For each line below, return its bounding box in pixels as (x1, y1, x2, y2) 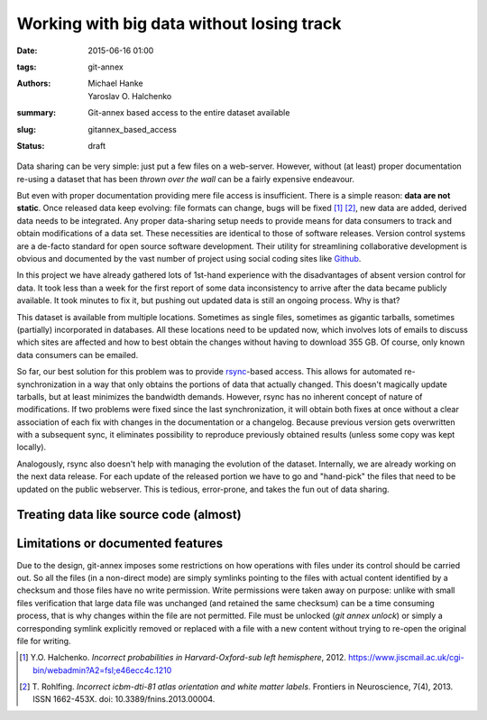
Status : (16, 140, 45, 151)
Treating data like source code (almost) (16, 507, 243, 522)
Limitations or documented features (16, 536, 224, 551)
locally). (16, 442, 47, 453)
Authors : (16, 78, 51, 89)
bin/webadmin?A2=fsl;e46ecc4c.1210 (32, 664, 172, 676)
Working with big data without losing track (16, 14, 342, 33)
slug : (16, 124, 36, 134)
